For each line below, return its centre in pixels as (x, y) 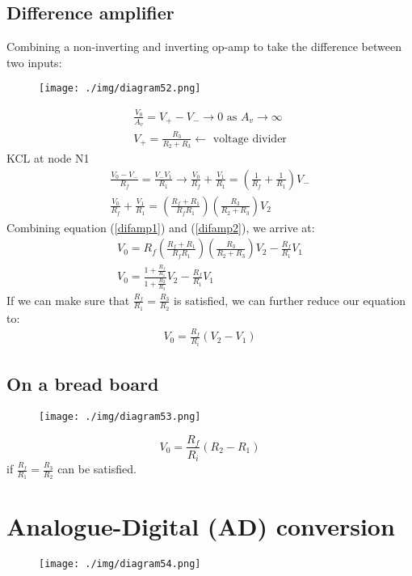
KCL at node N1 (48, 158)
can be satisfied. (97, 469)
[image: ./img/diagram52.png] (120, 89)
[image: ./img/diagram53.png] (120, 416)
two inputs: (34, 62)
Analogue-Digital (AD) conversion (201, 526)
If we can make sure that (68, 300)
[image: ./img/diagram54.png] (120, 564)
